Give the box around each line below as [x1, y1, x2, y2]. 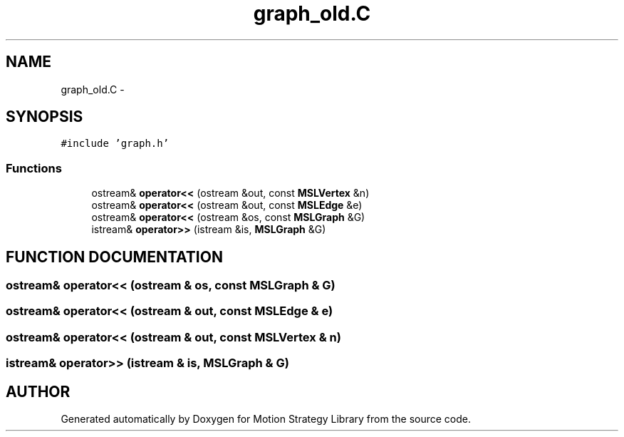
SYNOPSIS [6, 108, 83, 126]
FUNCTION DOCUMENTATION [6, 247, 223, 266]
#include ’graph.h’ [61, 138, 170, 150]
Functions [6, 160, 62, 175]
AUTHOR [6, 382, 71, 401]
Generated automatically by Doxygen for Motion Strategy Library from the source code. [61, 413, 472, 425]
